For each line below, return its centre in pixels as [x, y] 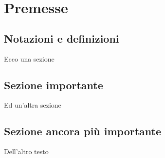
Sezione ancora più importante [83, 131]
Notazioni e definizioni [62, 38]
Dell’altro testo [26, 151]
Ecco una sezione [29, 58]
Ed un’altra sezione [33, 105]
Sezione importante [54, 85]
